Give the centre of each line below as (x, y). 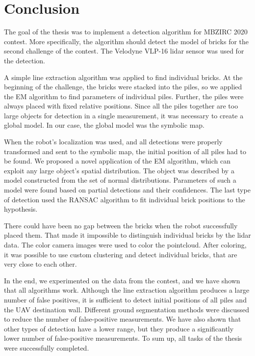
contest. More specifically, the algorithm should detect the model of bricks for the (127, 41)
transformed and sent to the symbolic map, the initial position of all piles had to (125, 151)
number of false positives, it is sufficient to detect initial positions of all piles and (125, 299)
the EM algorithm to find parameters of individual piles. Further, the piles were (124, 96)
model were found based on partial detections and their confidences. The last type (127, 190)
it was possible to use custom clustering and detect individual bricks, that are (121, 254)
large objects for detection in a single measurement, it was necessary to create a (124, 115)
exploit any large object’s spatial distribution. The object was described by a (119, 170)
